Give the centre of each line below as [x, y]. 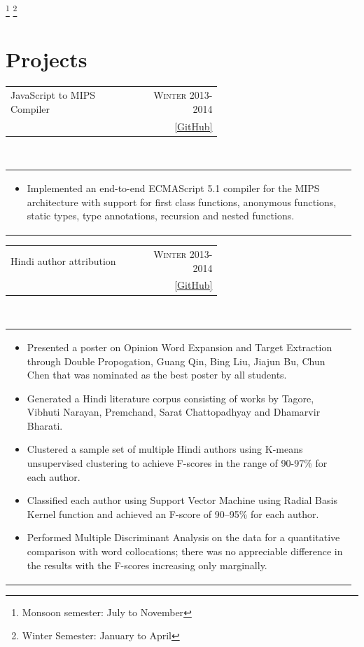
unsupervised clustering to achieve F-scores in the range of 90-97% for [177, 463]
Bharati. [45, 425]
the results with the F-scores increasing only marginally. [147, 565]
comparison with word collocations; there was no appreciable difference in [185, 551]
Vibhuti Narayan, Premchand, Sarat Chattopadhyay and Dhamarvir [174, 412]
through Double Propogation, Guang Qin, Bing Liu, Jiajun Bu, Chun [176, 361]
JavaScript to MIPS [53, 95]
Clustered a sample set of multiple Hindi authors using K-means [165, 449]
